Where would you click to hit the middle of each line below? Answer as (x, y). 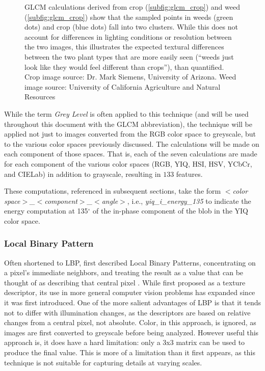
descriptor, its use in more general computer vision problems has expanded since (130, 292)
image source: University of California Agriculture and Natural (123, 86)
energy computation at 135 (46, 211)
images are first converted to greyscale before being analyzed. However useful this (131, 332)
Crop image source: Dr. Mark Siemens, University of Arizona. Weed (130, 77)
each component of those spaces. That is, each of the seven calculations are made (131, 154)
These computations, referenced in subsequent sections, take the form (113, 191)
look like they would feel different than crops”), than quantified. (124, 67)
